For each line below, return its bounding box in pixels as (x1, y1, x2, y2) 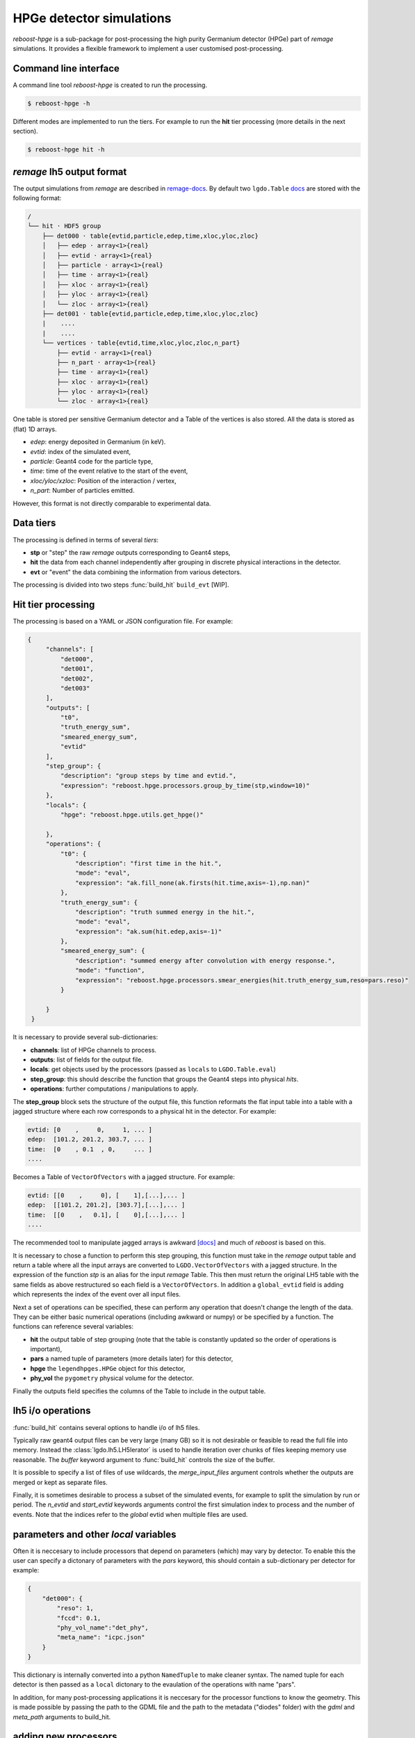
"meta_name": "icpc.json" (56, 1634, 145, 1641)
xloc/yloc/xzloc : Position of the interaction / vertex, (30, 476, 177, 485)
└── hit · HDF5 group (27, 222, 101, 230)
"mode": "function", (75, 966, 145, 975)
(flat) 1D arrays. (13, 425, 57, 433)
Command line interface (13, 63, 120, 74)
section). (13, 127, 38, 136)
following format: (13, 194, 62, 202)
